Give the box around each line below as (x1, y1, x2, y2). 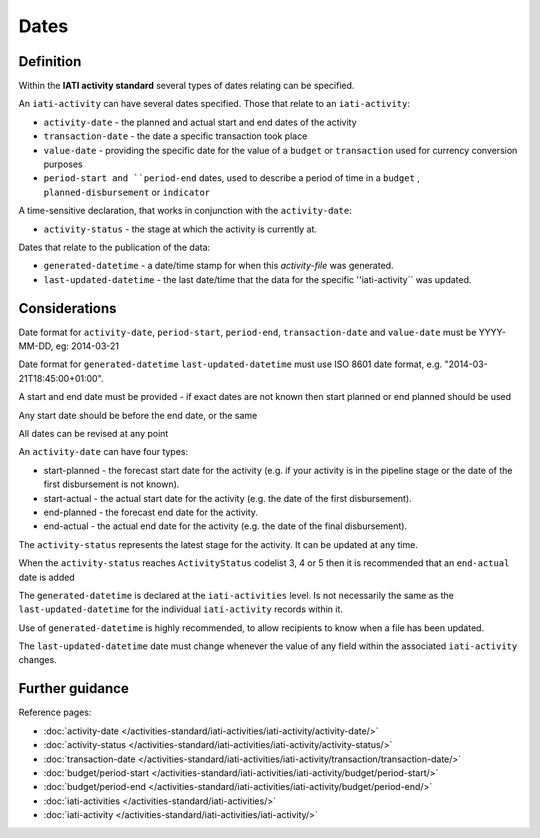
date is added (18, 571, 75, 583)
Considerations (18, 300, 117, 317)
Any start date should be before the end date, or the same (18, 409, 258, 421)
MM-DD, (18, 340, 54, 352)
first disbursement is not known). (43, 478, 180, 490)
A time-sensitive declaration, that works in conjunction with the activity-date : (18, 205, 352, 217)
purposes (43, 158, 84, 170)
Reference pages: (18, 706, 92, 719)
